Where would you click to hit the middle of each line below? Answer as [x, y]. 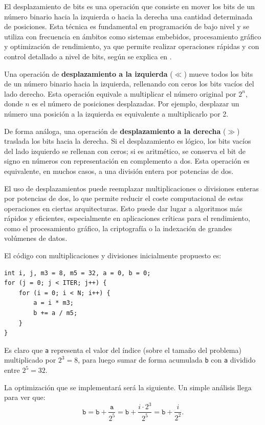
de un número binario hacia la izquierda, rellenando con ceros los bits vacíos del [129, 84]
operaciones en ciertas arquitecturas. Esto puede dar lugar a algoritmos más [123, 208]
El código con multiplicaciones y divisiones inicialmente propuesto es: [113, 255]
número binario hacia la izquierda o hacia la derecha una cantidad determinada [128, 16]
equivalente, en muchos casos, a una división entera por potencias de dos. [119, 171]
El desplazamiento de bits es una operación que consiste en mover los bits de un [129, 6]
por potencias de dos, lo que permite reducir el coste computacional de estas [124, 198]
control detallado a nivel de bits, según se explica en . [88, 56]
